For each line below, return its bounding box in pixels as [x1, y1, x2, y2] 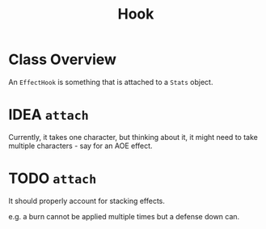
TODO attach [8, 169, 97, 188]
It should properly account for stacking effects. [8, 196, 166, 206]
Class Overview [8, 50, 117, 69]
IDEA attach [8, 106, 89, 124]
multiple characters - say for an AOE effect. [8, 141, 153, 151]
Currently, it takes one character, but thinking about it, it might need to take [8, 132, 259, 142]
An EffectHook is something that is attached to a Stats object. [8, 77, 213, 87]
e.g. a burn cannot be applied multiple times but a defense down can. [8, 211, 240, 221]
